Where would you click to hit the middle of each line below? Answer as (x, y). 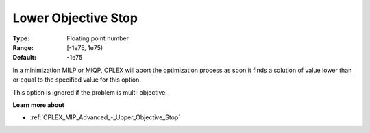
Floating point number (98, 38)
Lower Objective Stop (75, 18)
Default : (25, 58)
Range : (23, 47)
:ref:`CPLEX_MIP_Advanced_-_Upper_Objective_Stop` (105, 117)
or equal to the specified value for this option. (77, 80)
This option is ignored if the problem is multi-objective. (90, 92)
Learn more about (39, 105)
